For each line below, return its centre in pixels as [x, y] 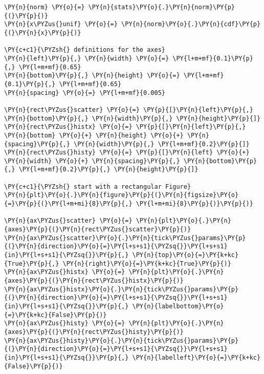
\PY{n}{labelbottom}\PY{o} [178, 306]
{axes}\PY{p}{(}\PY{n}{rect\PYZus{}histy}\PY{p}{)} [94, 332]
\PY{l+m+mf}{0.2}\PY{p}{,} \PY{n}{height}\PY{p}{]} [108, 170]
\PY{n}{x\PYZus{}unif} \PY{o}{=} [61, 24]
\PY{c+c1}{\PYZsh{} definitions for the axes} [85, 50]
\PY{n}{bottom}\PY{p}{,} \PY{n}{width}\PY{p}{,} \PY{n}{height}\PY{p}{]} [133, 118]
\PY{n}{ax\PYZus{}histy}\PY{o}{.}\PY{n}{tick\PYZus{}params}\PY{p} [122, 340]
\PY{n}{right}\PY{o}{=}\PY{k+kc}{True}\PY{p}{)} [147, 263]
